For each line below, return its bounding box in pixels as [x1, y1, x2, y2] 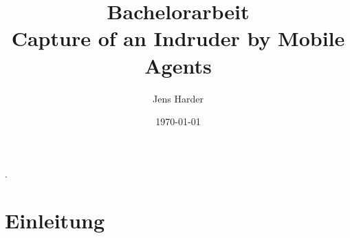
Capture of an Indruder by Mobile [11, 24, 345, 52]
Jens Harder [153, 91, 204, 105]
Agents [144, 51, 212, 79]
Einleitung [5, 206, 105, 235]
